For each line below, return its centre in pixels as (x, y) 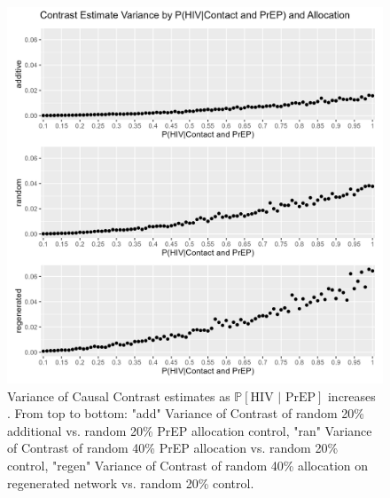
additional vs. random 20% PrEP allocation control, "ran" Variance (190, 430)
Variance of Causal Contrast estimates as (119, 395)
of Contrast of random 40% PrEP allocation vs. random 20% (173, 448)
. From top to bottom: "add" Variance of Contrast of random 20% (186, 413)
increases (351, 395)
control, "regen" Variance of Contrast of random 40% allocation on (188, 465)
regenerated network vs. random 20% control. (131, 482)
